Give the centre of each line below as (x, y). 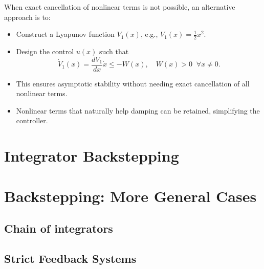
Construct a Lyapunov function (65, 34)
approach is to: (27, 17)
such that (114, 51)
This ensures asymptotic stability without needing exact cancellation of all (133, 83)
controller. (32, 120)
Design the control (45, 51)
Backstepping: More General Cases (130, 196)
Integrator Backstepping (92, 156)
